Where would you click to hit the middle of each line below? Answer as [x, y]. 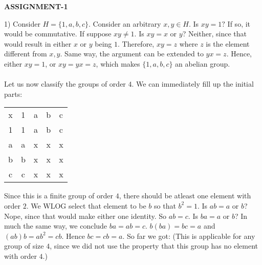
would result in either [38, 43]
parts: [13, 94]
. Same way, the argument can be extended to [132, 54]
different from [26, 54]
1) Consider [22, 23]
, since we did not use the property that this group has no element [154, 246]
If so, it [239, 23]
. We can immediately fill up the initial [193, 84]
